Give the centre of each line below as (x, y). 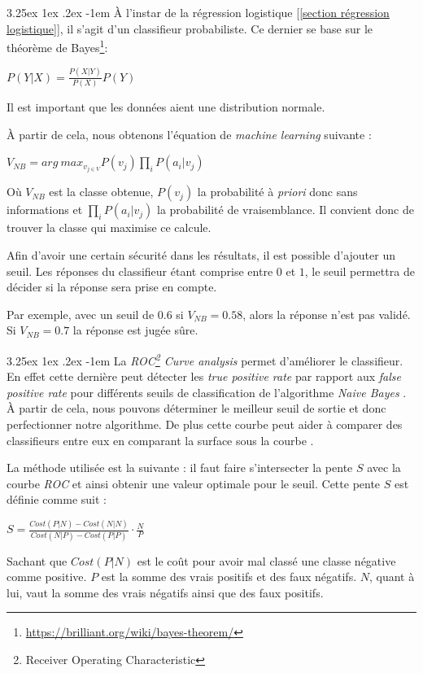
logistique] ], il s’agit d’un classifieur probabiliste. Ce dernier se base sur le (190, 28)
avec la (384, 468)
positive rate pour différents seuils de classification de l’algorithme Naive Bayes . (207, 392)
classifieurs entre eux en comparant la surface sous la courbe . (160, 440)
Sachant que (37, 560)
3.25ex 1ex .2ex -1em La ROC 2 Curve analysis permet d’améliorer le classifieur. (205, 359)
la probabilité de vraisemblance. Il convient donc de (286, 210)
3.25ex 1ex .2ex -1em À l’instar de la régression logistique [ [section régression (198, 12)
